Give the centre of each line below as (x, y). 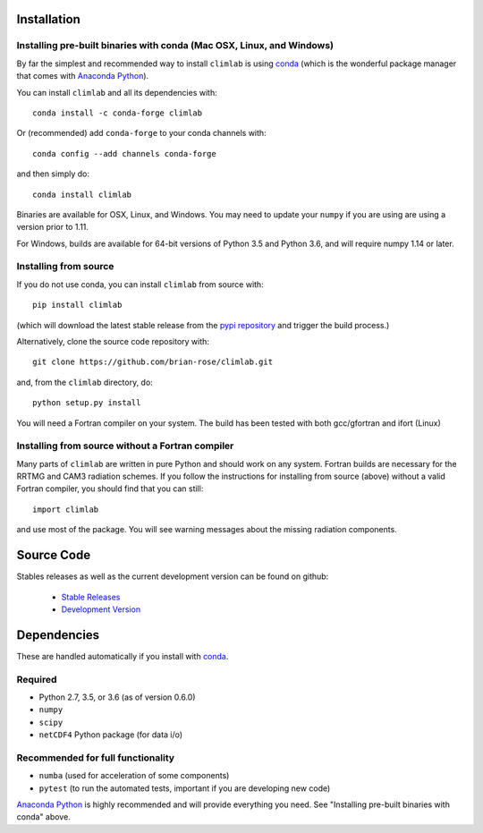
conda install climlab (82, 194)
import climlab (66, 509)
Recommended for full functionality (95, 758)
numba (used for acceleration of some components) (134, 776)
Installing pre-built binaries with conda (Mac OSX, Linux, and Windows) (175, 46)
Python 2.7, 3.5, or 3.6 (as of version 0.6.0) (117, 697)
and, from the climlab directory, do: (85, 382)
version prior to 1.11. (53, 227)
